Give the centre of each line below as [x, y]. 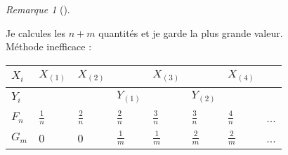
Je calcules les [36, 32]
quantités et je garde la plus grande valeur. [191, 32]
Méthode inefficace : [49, 46]
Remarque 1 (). [38, 9]
